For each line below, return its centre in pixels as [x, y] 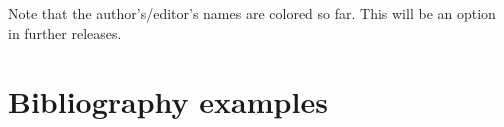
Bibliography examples [168, 101]
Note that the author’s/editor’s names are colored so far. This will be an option [252, 13]
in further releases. [65, 32]
